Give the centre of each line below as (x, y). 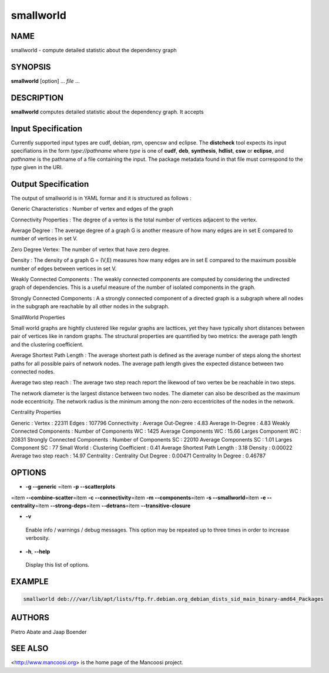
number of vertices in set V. (44, 238)
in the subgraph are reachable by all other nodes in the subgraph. (90, 307)
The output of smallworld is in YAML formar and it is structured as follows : (101, 198)
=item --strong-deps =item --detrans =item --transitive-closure (113, 506)
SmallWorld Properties (38, 317)
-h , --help (38, 551)
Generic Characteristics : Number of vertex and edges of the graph (92, 209)
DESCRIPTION (37, 98)
